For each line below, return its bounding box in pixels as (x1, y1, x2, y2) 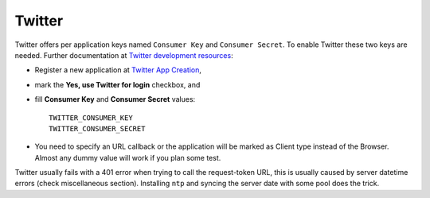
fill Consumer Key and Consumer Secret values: (34, 95, 196, 104)
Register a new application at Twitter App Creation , (34, 65, 202, 75)
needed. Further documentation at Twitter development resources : (14, 50, 234, 60)
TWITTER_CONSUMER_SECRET (49, 124, 146, 133)
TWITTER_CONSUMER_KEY (49, 113, 133, 122)
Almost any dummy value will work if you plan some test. (34, 153, 221, 162)
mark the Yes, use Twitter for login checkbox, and (34, 80, 201, 89)
